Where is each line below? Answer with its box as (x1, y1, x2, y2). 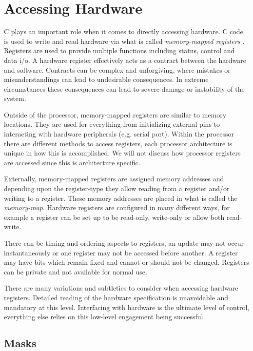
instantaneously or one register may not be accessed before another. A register (4, 247, 238, 257)
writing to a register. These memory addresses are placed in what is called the (4, 193, 237, 203)
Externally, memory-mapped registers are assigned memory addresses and (4, 174, 224, 184)
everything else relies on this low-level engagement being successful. (4, 312, 205, 322)
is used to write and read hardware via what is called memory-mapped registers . (4, 36, 245, 46)
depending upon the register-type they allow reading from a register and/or (4, 183, 230, 194)
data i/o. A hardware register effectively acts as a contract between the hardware (4, 55, 247, 65)
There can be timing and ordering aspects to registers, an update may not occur (4, 238, 244, 248)
